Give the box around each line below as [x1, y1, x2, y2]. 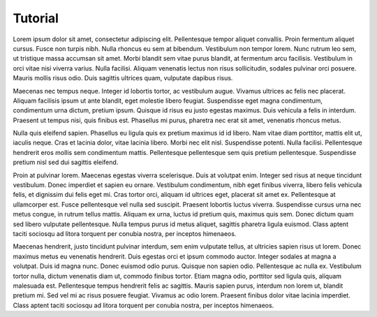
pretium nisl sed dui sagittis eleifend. [13, 158, 119, 167]
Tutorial [13, 10, 59, 26]
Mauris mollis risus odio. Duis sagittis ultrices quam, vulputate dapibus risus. [13, 74, 233, 82]
